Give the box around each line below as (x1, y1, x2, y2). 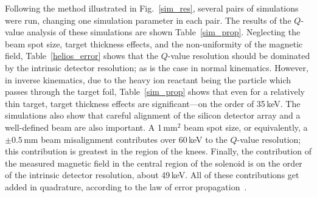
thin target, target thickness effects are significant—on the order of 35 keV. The (5, 97, 301, 109)
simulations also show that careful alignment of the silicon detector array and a (5, 109, 301, 122)
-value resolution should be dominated (167, 49, 310, 62)
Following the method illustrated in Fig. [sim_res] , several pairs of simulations (5, 2, 299, 14)
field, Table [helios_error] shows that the (5, 49, 158, 62)
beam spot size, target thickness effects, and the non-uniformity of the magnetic (5, 37, 303, 50)
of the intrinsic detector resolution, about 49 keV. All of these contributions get (5, 168, 299, 181)
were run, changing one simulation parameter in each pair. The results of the (5, 13, 291, 26)
